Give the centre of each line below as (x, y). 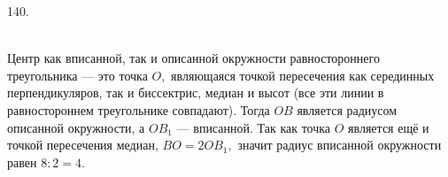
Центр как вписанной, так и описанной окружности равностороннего (193, 58)
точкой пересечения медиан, (83, 145)
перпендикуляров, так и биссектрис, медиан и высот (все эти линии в (196, 92)
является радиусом (347, 109)
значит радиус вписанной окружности (340, 145)
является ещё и (389, 127)
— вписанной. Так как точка (254, 127)
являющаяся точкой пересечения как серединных (303, 75)
